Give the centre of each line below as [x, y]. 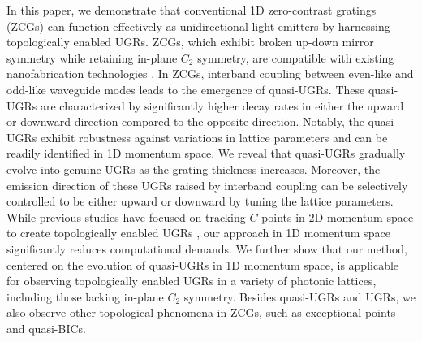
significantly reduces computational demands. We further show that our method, [207, 248]
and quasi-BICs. [46, 328]
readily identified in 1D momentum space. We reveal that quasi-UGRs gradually [206, 153]
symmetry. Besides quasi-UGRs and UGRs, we [299, 296]
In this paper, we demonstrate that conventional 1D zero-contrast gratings [192, 10]
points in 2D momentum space [338, 216]
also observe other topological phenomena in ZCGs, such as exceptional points [201, 312]
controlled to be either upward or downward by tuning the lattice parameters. [200, 201]
